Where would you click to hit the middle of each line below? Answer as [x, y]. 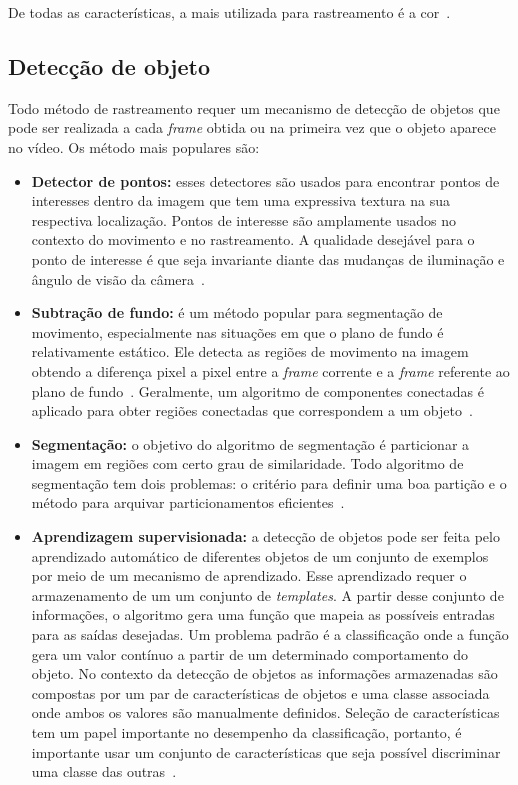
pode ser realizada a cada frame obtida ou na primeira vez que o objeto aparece [252, 127]
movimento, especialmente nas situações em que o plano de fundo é [237, 331]
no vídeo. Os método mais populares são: [134, 146]
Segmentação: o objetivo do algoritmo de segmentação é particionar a [250, 443]
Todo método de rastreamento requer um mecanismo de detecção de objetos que [254, 107]
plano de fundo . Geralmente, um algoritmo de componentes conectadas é [257, 390]
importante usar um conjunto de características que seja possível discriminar [266, 751]
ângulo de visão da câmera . [118, 278]
